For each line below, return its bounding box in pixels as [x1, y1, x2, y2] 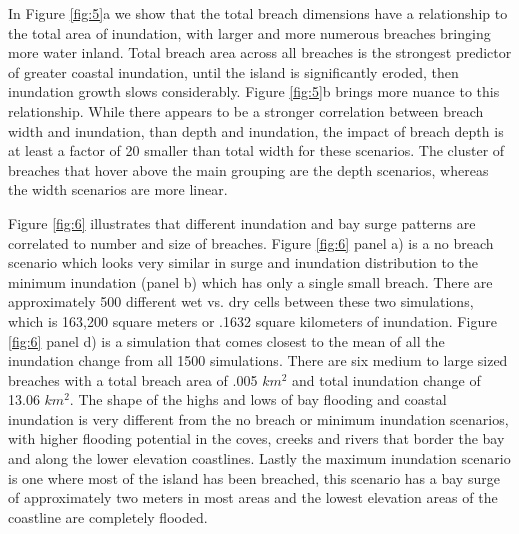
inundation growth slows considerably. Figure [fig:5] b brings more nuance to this [8, 81, 500, 102]
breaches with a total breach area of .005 [8, 369, 258, 390]
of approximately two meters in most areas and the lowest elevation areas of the [8, 487, 498, 508]
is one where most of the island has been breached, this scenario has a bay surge [8, 467, 500, 488]
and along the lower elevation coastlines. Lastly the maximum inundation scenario [8, 448, 511, 469]
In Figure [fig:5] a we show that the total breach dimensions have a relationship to [8, 3, 508, 23]
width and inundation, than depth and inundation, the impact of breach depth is [8, 120, 504, 141]
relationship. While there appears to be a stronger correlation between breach [8, 100, 484, 121]
